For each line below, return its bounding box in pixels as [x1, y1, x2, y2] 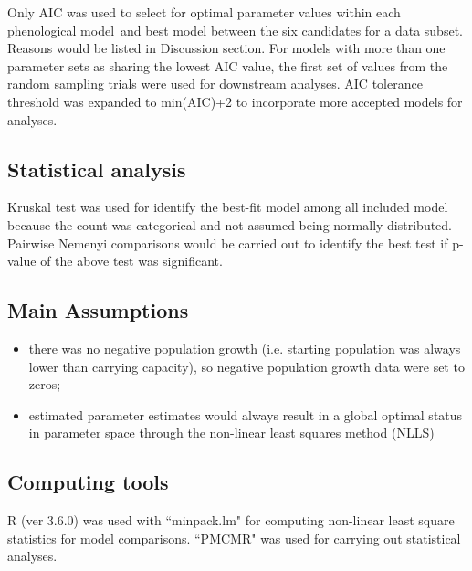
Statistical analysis [7, 154, 186, 183]
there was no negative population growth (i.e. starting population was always [28, 338, 461, 357]
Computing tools [7, 468, 169, 496]
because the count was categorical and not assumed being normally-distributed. [7, 215, 453, 234]
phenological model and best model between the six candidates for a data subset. [7, 20, 463, 39]
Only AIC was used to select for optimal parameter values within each [7, 3, 401, 21]
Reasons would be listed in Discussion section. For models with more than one [7, 38, 446, 58]
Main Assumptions [7, 296, 189, 324]
